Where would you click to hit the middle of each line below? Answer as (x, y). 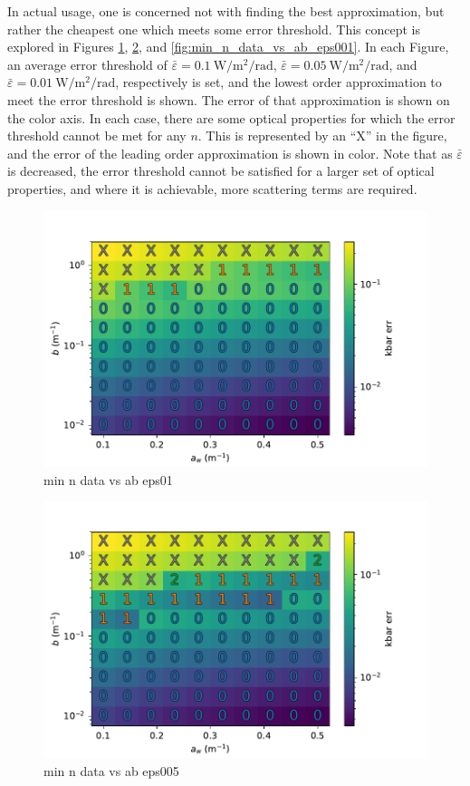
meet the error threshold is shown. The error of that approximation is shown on (229, 99)
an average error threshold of (87, 64)
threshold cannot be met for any (97, 136)
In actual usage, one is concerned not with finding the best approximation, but (226, 11)
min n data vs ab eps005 (111, 770)
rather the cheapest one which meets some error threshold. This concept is (214, 29)
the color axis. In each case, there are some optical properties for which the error (231, 117)
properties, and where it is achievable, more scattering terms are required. (212, 188)
